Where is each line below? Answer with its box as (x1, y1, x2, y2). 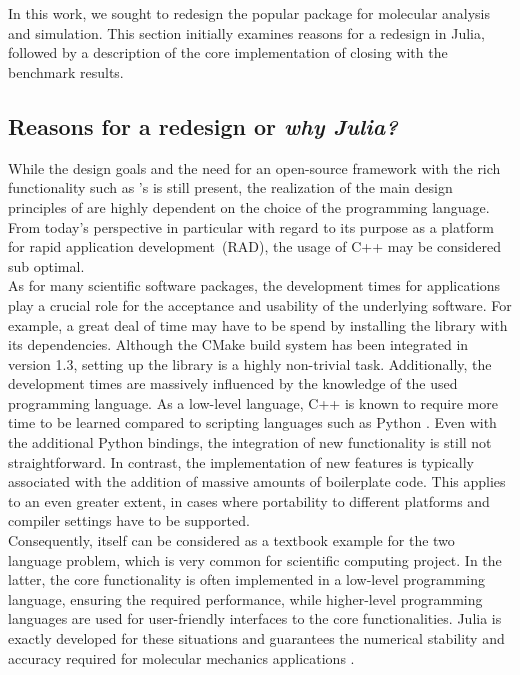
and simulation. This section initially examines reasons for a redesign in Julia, (8, 22, 485, 43)
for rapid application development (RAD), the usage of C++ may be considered (8, 236, 502, 257)
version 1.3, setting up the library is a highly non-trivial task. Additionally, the (8, 353, 492, 374)
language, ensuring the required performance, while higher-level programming (8, 588, 483, 609)
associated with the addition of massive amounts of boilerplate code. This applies (8, 471, 506, 492)
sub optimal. (8, 255, 85, 276)
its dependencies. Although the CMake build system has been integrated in (8, 334, 469, 355)
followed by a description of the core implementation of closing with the (8, 42, 448, 63)
